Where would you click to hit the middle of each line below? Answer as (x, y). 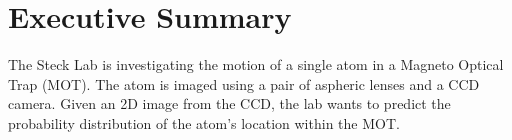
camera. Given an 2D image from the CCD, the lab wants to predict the (229, 103)
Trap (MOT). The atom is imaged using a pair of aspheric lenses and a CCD (244, 83)
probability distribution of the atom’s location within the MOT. (204, 122)
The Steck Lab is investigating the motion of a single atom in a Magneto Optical (256, 64)
